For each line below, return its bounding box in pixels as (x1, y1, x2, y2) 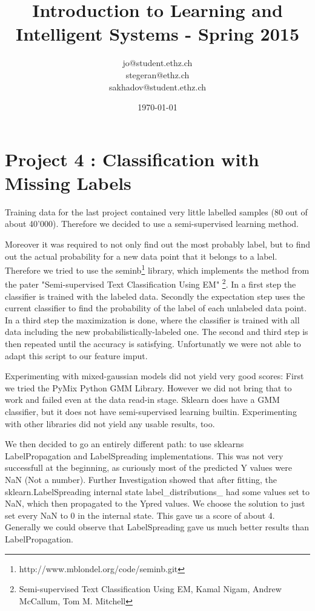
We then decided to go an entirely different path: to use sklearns (5, 437, 244, 450)
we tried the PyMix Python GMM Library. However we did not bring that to (5, 381, 292, 394)
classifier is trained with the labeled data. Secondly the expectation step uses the (5, 289, 305, 302)
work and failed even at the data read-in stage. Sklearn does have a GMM (5, 393, 280, 406)
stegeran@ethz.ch (125, 68, 190, 81)
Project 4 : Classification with (5, 146, 259, 171)
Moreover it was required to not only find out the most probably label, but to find (5, 238, 311, 250)
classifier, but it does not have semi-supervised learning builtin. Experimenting (5, 405, 297, 418)
